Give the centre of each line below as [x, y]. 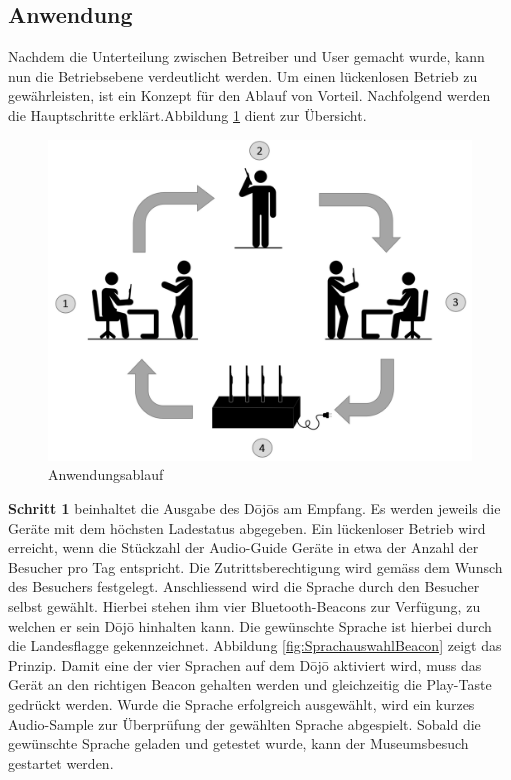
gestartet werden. [61, 762]
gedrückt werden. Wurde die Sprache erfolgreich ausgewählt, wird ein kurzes [241, 704]
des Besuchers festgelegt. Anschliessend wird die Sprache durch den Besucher [244, 586]
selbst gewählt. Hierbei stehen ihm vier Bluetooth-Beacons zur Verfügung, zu [244, 606]
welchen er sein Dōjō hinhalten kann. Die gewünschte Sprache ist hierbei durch [250, 625]
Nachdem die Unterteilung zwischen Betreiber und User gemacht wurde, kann [246, 56]
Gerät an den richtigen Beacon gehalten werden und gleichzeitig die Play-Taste [250, 684]
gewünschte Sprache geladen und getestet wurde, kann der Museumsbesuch [238, 743]
